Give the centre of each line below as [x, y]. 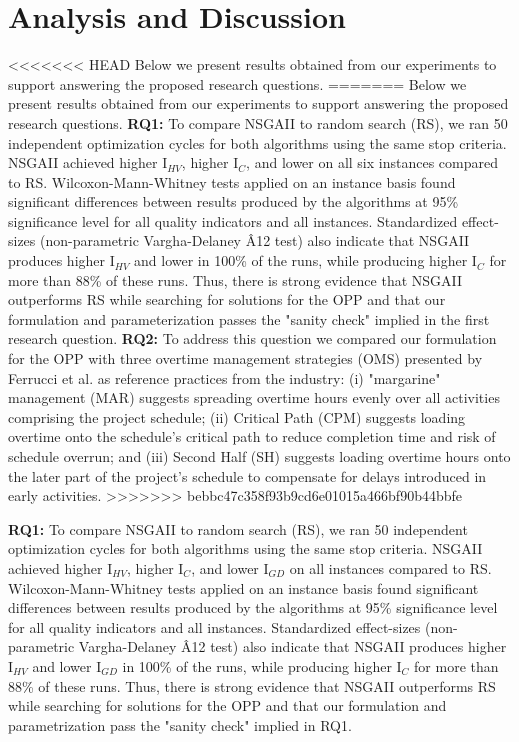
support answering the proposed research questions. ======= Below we [237, 83]
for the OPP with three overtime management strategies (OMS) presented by [245, 358]
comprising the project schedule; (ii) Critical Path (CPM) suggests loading [237, 416]
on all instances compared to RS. [390, 567]
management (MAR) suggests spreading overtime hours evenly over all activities [254, 397]
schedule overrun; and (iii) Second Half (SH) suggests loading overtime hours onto [259, 456]
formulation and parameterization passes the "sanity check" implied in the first [249, 318]
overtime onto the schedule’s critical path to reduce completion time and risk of [252, 436]
